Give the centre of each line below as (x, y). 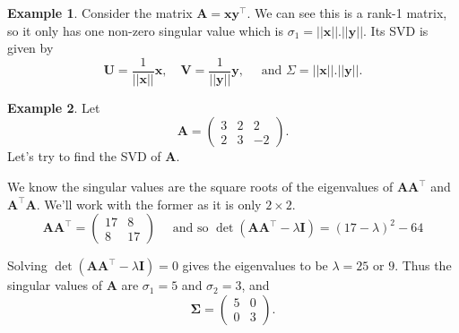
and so (191, 229)
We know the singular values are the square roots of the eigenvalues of (200, 187)
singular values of (55, 285)
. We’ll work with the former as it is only (149, 204)
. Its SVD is (396, 30)
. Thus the (423, 265)
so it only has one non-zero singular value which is (145, 30)
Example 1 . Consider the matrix (100, 13)
